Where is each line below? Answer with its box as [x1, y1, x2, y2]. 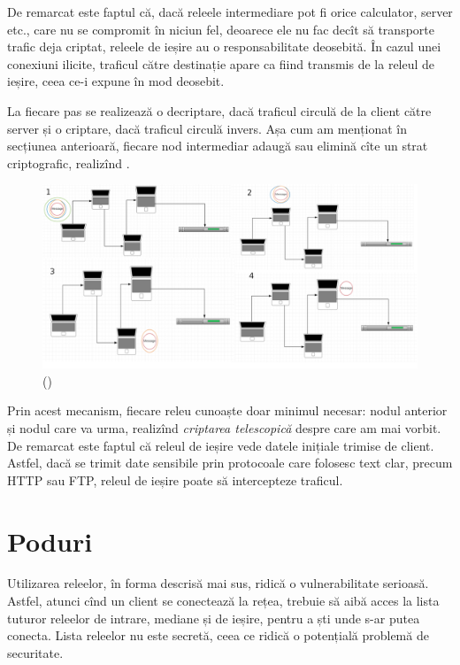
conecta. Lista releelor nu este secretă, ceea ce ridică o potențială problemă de [7, 626, 429, 645]
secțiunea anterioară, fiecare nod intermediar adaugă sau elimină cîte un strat [7, 136, 428, 155]
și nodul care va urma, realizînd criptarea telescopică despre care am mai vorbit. [7, 418, 441, 437]
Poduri [7, 522, 93, 559]
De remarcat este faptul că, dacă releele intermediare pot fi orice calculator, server [7, 3, 453, 20]
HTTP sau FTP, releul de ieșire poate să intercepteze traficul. [7, 470, 343, 489]
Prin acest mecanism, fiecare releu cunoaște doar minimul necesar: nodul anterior [7, 401, 448, 420]
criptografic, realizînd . [7, 153, 130, 172]
